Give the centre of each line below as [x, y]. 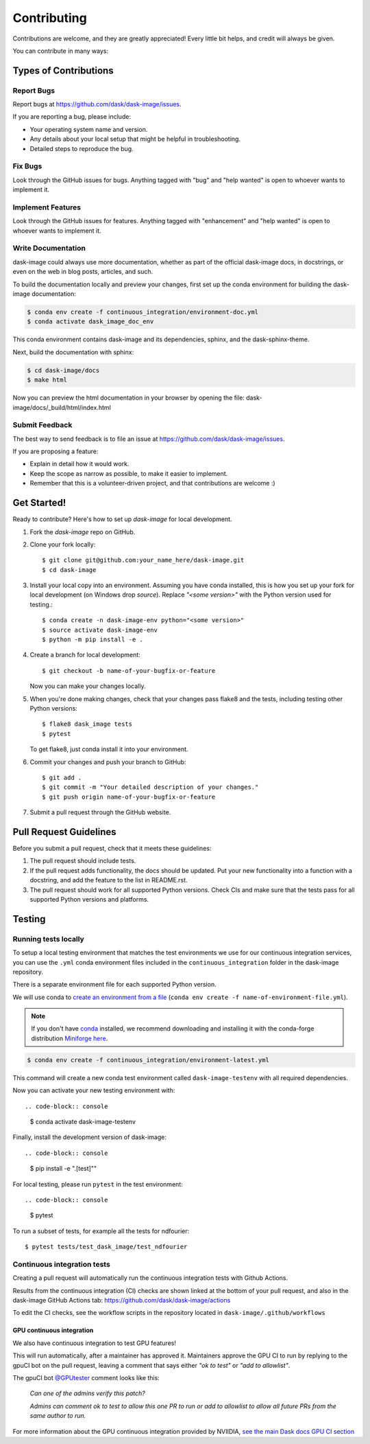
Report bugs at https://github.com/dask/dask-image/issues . [97, 104]
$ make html [47, 380]
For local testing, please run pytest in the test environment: [98, 1184]
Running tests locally [49, 939]
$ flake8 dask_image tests [87, 724]
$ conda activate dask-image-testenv [83, 1122]
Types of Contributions [63, 70]
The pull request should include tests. [83, 861]
